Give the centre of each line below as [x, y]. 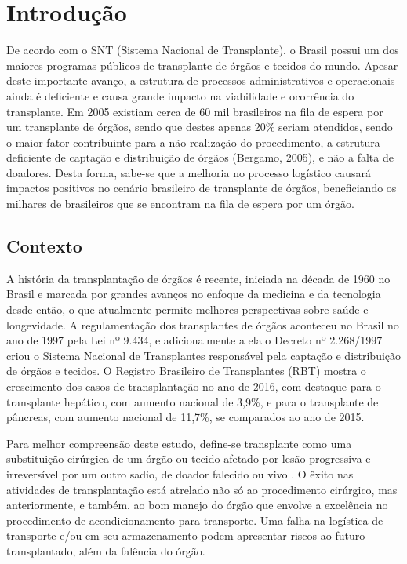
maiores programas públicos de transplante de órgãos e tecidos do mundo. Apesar [202, 65]
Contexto [44, 246]
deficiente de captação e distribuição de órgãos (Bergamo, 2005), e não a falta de [200, 157]
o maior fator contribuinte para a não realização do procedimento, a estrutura [193, 142]
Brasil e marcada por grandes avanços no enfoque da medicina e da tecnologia [194, 294]
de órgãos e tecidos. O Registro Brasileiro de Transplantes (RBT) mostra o [186, 371]
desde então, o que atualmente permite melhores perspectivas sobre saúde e [187, 309]
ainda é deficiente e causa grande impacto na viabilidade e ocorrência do [180, 95]
